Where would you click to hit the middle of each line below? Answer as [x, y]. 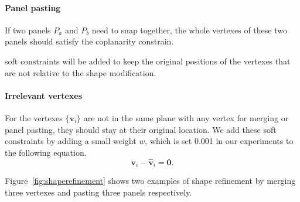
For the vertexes [34, 117]
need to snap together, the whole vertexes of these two [189, 30]
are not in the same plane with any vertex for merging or [186, 117]
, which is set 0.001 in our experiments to [219, 141]
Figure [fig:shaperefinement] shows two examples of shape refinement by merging [150, 181]
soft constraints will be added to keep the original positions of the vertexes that [148, 61]
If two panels [28, 30]
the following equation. [46, 152]
